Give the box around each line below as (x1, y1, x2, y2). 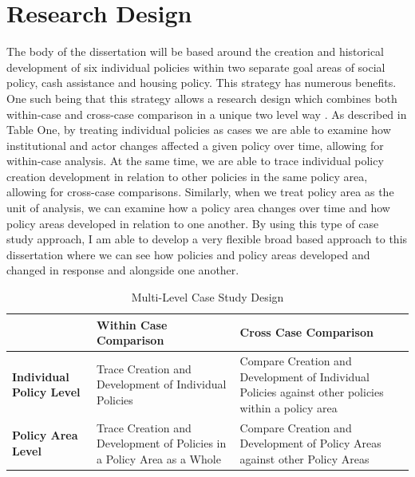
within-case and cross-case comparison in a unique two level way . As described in (6, 105, 407, 122)
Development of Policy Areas (239, 435, 381, 451)
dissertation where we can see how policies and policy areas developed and (6, 246, 370, 262)
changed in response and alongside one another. (6, 262, 239, 278)
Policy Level (12, 384, 81, 400)
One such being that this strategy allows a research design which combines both (6, 89, 397, 106)
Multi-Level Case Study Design (131, 289, 284, 306)
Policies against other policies (239, 384, 384, 400)
